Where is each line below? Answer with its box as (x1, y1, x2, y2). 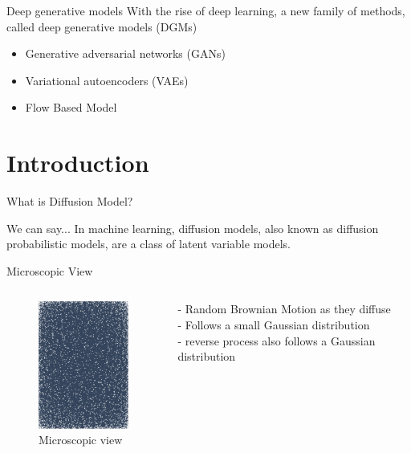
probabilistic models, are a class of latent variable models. (6, 235, 291, 252)
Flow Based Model (25, 99, 117, 116)
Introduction (6, 146, 149, 179)
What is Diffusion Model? (6, 193, 133, 210)
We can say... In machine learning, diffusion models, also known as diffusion (6, 219, 379, 236)
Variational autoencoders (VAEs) (25, 71, 189, 88)
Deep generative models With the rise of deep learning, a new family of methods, (6, 2, 405, 18)
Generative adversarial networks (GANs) (25, 45, 226, 62)
